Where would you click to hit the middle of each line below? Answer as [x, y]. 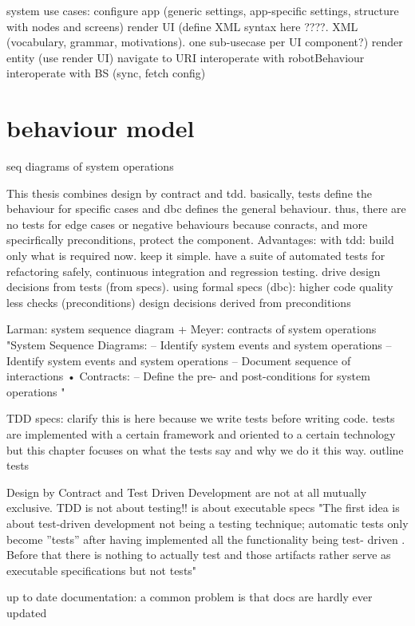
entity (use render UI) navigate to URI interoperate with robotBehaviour [186, 57]
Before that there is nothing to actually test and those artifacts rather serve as [199, 555]
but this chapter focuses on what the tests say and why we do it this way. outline [205, 449]
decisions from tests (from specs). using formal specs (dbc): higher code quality [200, 287]
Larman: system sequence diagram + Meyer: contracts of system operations [192, 329]
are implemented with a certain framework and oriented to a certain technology [201, 434]
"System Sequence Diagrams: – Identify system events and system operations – [199, 345]
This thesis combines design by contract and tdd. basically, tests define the [189, 193]
